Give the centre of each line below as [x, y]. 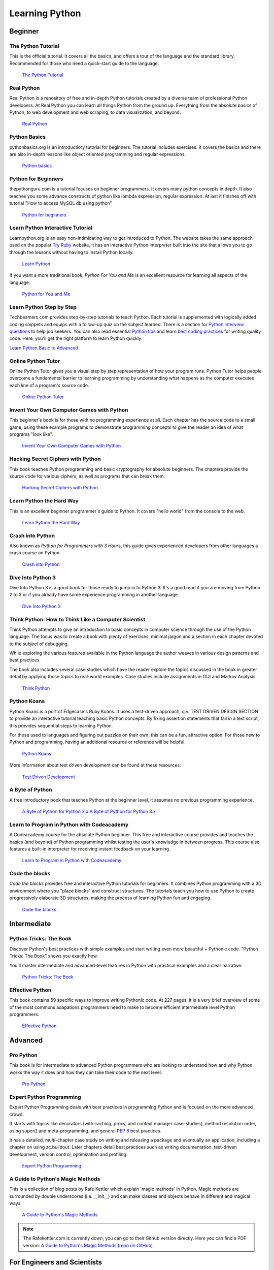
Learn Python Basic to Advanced [44, 347]
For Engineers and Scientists [56, 1262]
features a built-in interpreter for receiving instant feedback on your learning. [90, 849]
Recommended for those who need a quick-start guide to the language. [84, 63]
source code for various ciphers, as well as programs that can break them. [87, 476]
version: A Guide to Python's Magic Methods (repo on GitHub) [88, 1245]
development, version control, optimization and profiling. [68, 1154]
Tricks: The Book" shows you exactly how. [54, 956]
